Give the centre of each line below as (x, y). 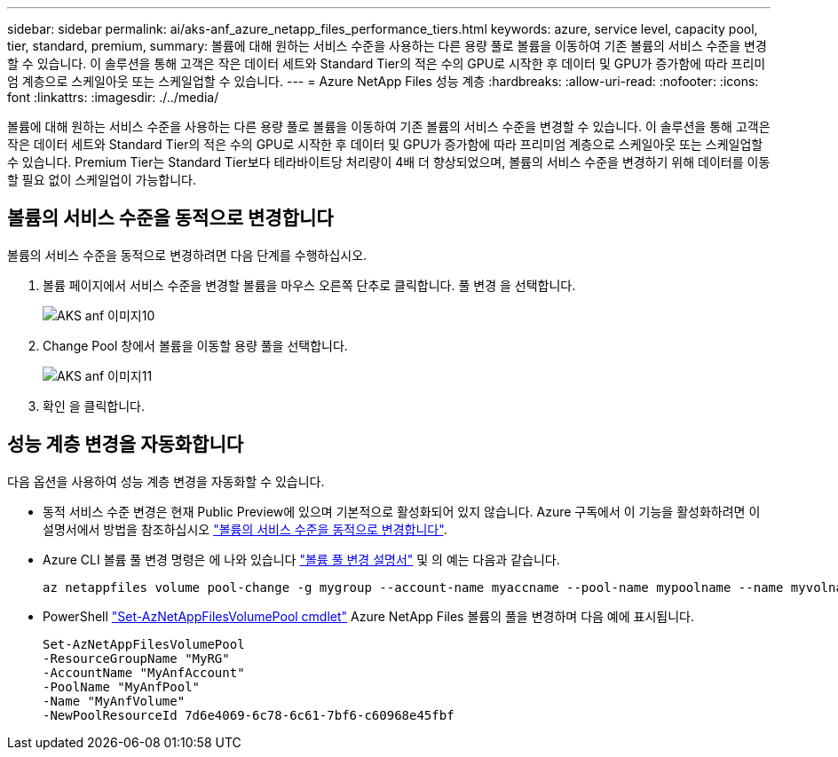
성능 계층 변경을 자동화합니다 (126, 445)
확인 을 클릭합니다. (94, 406)
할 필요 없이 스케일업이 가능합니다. (102, 180)
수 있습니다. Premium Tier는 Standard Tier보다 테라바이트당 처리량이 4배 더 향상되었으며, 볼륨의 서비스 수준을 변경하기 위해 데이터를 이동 (389, 162)
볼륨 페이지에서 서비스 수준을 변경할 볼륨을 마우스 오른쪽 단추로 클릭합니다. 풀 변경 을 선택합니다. (309, 285)
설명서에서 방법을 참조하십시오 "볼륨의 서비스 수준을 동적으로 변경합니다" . (245, 529)
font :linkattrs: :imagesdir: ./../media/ (113, 97)
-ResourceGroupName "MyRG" (136, 658)
